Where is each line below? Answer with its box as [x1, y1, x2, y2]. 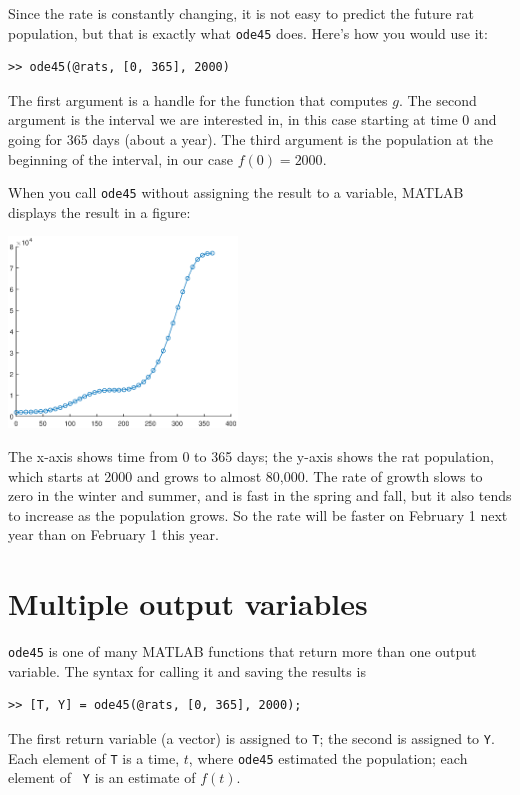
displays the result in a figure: [8, 201, 191, 222]
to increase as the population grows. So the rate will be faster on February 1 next [8, 504, 508, 525]
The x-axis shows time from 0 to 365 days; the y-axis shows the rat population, [8, 446, 494, 467]
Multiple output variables [8, 583, 368, 624]
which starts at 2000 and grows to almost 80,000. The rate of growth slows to [8, 465, 483, 486]
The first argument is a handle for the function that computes [8, 89, 388, 110]
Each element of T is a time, [8, 747, 180, 768]
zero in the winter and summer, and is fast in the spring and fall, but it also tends [8, 485, 512, 506]
